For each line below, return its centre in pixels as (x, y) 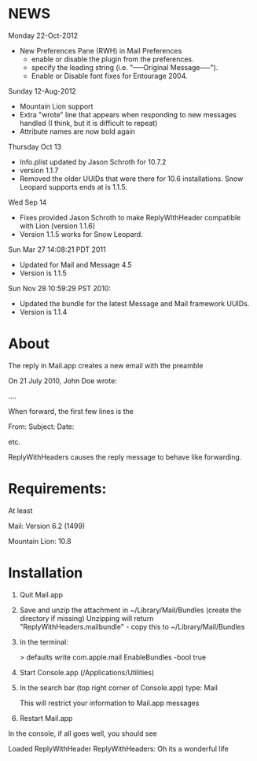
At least (20, 510)
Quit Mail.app (41, 594)
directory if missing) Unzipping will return (86, 618)
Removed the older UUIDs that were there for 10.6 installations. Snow (131, 179)
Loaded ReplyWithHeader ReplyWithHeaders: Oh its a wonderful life (119, 748)
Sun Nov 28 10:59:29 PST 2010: (60, 288)
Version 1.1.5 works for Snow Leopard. (81, 234)
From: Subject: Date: (41, 427)
